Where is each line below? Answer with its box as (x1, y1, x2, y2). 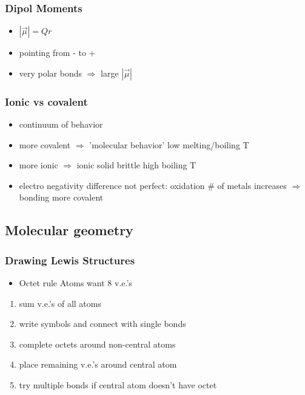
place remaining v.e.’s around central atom (19, 358, 177, 371)
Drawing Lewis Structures (5, 252, 135, 267)
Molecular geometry (5, 221, 133, 239)
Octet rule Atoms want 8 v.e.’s (19, 276, 132, 289)
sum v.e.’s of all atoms (19, 297, 101, 309)
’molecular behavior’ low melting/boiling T (89, 138, 249, 151)
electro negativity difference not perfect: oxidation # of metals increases (19, 179, 287, 191)
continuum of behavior (19, 118, 103, 131)
